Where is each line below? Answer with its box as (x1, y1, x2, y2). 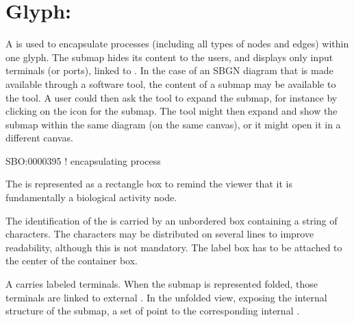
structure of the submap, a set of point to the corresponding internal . (5, 303, 300, 318)
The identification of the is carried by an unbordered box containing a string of (5, 213, 338, 227)
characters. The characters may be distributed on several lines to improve (5, 227, 314, 241)
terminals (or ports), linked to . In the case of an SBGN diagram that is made (5, 63, 333, 78)
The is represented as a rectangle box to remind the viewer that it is (5, 176, 292, 191)
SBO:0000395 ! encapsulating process (5, 153, 161, 168)
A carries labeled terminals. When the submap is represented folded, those (5, 277, 318, 291)
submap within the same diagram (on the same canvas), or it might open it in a (5, 117, 341, 131)
